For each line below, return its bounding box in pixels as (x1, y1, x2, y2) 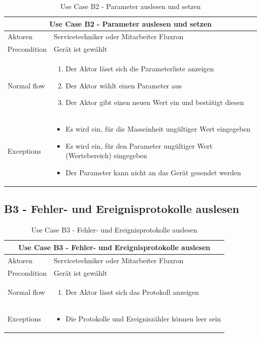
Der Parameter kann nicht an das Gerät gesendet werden (65, 167, 241, 177)
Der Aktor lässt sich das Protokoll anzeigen (65, 287, 199, 297)
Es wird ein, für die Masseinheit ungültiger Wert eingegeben (65, 124, 250, 134)
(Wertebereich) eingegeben (65, 150, 148, 161)
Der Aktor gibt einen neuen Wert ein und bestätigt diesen (65, 97, 244, 107)
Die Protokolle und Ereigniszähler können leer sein (65, 313, 221, 324)
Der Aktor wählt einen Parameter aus (65, 80, 182, 90)
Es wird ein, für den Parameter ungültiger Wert (65, 140, 213, 151)
